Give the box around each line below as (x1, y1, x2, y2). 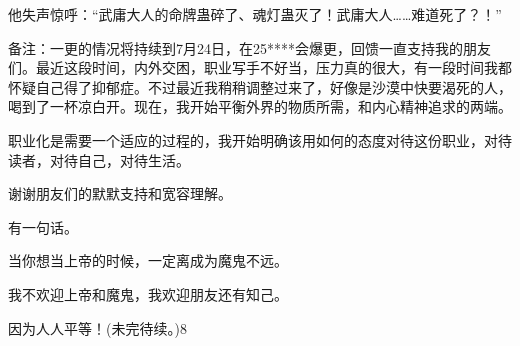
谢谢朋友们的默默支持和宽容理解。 (8, 183, 232, 204)
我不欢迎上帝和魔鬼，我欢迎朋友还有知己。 (8, 283, 288, 304)
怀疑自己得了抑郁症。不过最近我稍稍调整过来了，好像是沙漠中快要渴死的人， (8, 76, 512, 97)
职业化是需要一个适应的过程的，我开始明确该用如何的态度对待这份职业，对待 (8, 129, 512, 150)
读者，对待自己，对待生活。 (8, 149, 190, 170)
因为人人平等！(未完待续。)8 (8, 317, 187, 338)
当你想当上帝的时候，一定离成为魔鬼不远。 (8, 250, 288, 271)
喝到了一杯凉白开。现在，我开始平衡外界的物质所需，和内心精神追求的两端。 (8, 96, 512, 117)
